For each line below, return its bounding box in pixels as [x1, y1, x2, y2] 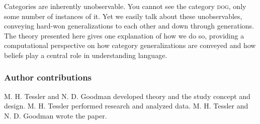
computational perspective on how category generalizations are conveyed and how [4, 40, 256, 50]
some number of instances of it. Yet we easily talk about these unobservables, [4, 10, 242, 21]
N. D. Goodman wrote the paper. [4, 110, 107, 120]
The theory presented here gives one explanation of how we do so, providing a [4, 30, 244, 40]
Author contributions [4, 71, 92, 83]
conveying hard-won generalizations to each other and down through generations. [4, 20, 254, 31]
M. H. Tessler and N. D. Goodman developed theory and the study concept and [4, 90, 250, 101]
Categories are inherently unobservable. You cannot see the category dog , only [4, 1, 246, 11]
